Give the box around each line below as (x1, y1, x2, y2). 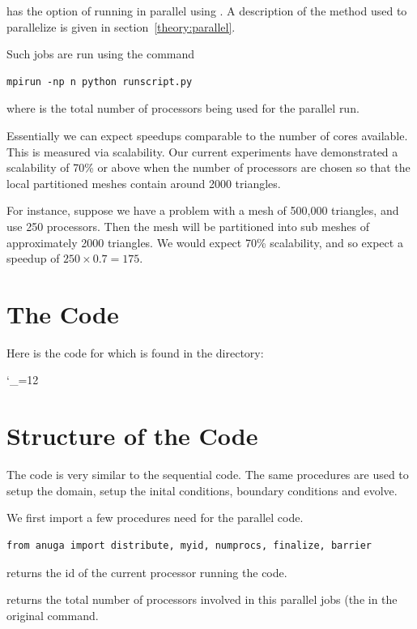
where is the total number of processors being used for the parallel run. (6, 100, 360, 117)
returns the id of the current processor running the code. (6, 563, 287, 580)
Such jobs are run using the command (6, 45, 195, 62)
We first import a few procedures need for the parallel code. (6, 509, 304, 526)
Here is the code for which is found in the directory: (6, 344, 264, 361)
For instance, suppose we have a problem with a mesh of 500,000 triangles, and (6, 202, 399, 219)
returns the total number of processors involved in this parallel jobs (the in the (6, 591, 398, 608)
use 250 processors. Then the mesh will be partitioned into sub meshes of (6, 217, 369, 234)
